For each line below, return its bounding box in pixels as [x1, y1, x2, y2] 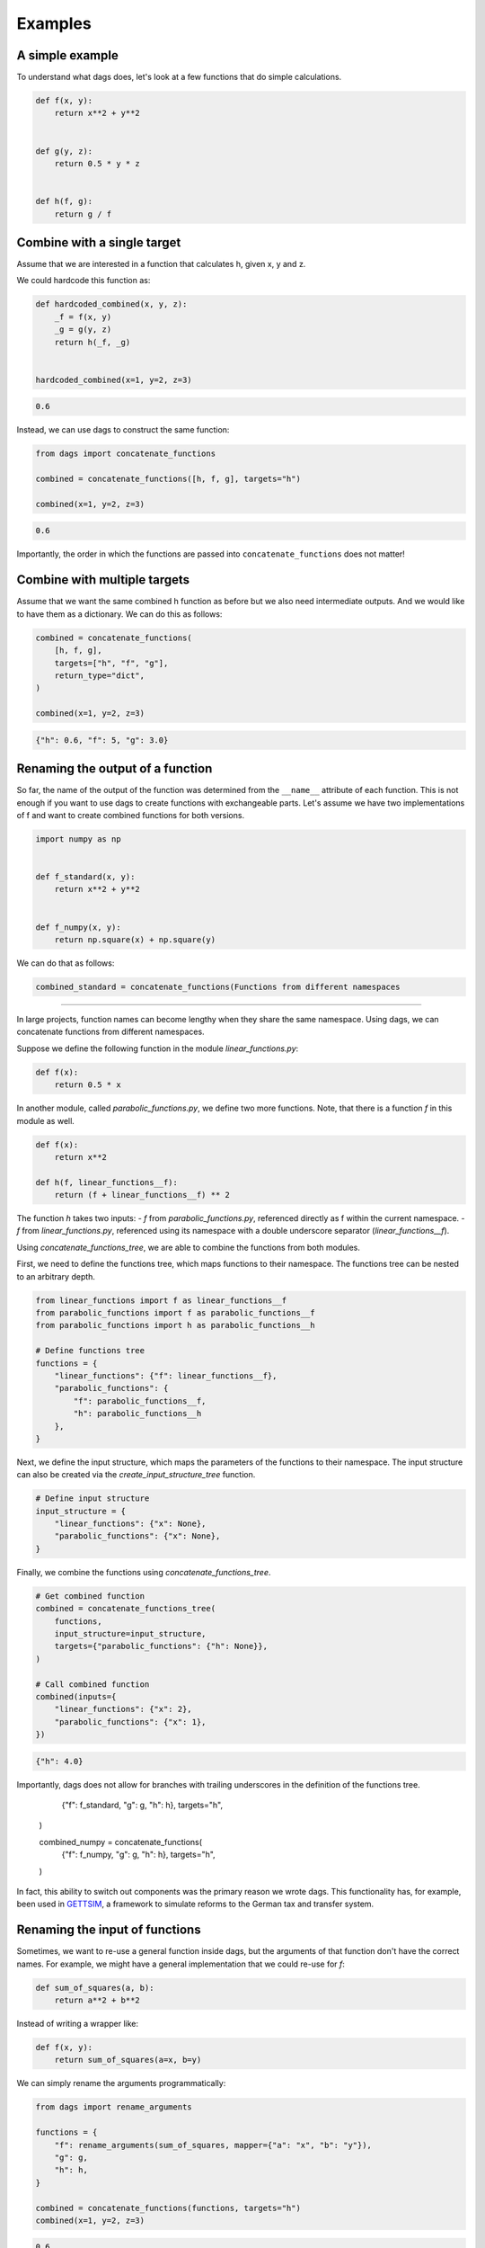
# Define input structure [35, 1494, 150, 1503]
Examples [16, 13, 92, 33]
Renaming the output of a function [16, 761, 213, 777]
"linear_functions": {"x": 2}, [54, 1704, 192, 1715]
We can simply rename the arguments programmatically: [16, 2078, 226, 2089]
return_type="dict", [54, 670, 145, 681]
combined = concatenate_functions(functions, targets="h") [35, 2203, 301, 2213]
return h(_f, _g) [54, 337, 131, 347]
